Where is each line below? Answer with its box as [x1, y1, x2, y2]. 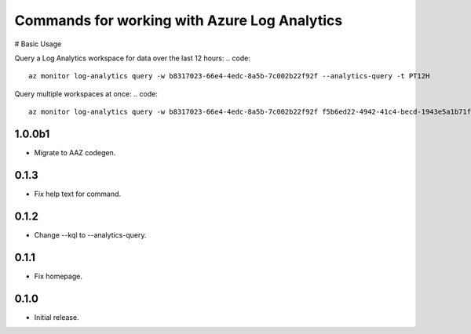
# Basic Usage [14, 39, 62, 49]
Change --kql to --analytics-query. [34, 230, 147, 239]
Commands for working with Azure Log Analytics [14, 12, 343, 29]
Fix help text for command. [34, 189, 122, 198]
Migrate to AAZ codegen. [34, 148, 116, 158]
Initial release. [34, 312, 79, 321]
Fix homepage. [34, 271, 82, 281]
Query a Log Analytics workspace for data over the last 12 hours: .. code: [14, 53, 250, 63]
